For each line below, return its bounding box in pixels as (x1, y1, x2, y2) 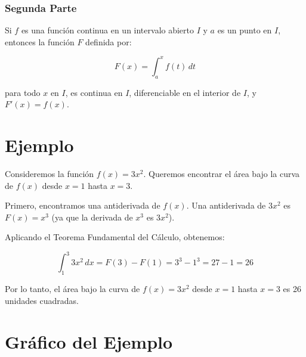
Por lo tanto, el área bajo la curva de (5, 283, 140, 295)
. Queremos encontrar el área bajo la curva (143, 167, 300, 180)
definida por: (85, 35, 132, 48)
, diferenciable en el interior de (129, 86, 241, 98)
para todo (5, 86, 41, 98)
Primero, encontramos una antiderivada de (5, 199, 160, 212)
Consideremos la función (5, 167, 94, 180)
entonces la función (5, 35, 75, 48)
